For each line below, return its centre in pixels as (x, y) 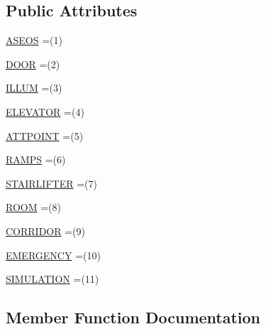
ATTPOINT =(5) (45, 135)
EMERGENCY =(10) (53, 255)
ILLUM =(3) (34, 88)
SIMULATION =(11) (52, 279)
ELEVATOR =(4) (45, 111)
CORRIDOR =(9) (46, 231)
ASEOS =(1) (34, 40)
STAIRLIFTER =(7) (51, 183)
